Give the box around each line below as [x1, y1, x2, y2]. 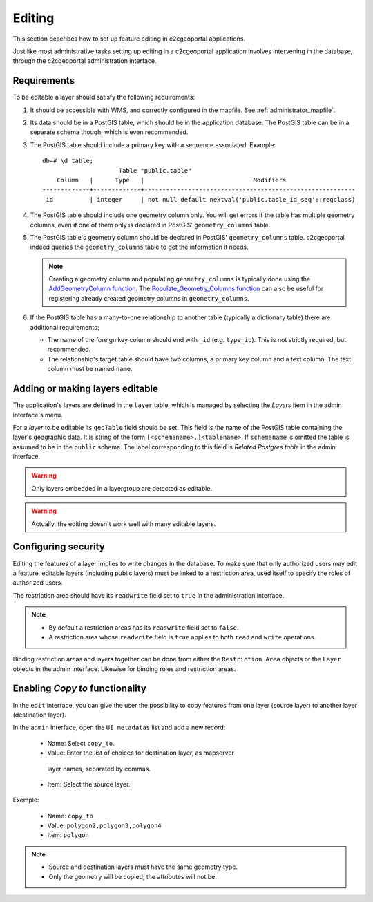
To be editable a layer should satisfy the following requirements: [12, 93, 195, 102]
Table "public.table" [118, 167, 192, 174]
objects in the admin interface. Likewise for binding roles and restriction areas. [12, 664, 236, 673]
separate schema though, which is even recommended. [30, 128, 189, 136]
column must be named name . [47, 365, 133, 373]
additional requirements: [30, 323, 99, 331]
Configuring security [12, 541, 105, 553]
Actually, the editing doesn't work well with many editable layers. [31, 519, 216, 528]
